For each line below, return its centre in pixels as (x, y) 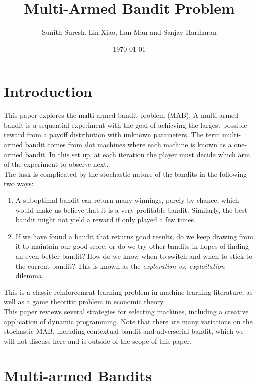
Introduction (48, 91)
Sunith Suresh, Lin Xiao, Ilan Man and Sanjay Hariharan (129, 32)
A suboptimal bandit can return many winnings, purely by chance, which (127, 200)
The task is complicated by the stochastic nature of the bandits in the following (126, 173)
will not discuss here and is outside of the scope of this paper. (98, 340)
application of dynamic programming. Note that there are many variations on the (128, 321)
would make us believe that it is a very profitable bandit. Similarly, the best (131, 210)
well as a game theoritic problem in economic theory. (85, 302)
